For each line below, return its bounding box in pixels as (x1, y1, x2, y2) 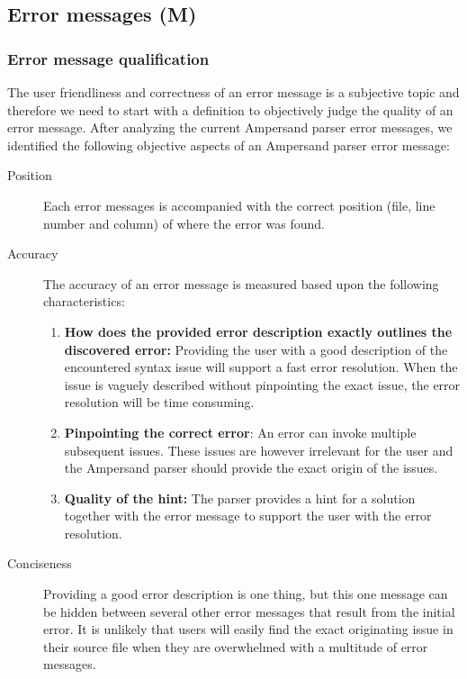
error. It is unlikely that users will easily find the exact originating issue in (43, 620, 454, 638)
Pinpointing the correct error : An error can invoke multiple (64, 422, 417, 441)
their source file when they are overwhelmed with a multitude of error (43, 637, 428, 656)
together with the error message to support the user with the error (64, 506, 432, 525)
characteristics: (43, 292, 125, 311)
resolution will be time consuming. (64, 393, 255, 412)
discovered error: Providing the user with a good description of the (64, 339, 448, 358)
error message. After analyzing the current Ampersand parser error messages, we (7, 118, 453, 137)
